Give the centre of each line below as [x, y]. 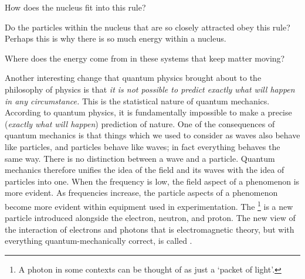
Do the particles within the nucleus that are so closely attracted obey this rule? [148, 27]
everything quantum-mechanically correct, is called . [99, 241]
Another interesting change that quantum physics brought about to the [133, 78]
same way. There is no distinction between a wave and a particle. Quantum [140, 158]
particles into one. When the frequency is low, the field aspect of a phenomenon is [152, 181]
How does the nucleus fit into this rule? [75, 7]
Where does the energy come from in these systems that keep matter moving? [145, 58]
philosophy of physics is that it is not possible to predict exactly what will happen [150, 89]
